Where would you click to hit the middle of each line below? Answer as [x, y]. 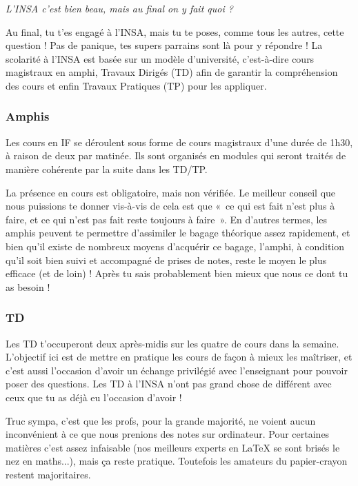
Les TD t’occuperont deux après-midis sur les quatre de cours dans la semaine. [172, 343]
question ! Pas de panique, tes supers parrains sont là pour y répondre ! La [164, 45]
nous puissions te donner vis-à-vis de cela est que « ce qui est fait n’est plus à [170, 206]
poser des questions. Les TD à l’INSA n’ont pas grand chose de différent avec [169, 384]
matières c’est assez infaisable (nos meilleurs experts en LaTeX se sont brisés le [173, 447]
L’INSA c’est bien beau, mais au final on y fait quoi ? [119, 8]
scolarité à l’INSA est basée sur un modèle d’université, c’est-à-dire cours [160, 58]
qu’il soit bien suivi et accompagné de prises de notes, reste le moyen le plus [166, 260]
